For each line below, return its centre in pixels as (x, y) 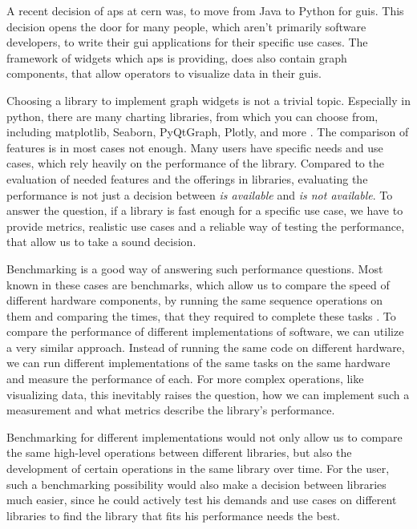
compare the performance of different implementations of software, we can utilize (205, 331)
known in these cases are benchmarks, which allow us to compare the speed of (198, 284)
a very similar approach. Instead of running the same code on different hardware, (206, 347)
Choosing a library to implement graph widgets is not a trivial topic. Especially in (208, 100)
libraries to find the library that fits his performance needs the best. (173, 515)
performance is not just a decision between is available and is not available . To (200, 194)
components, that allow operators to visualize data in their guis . (164, 73)
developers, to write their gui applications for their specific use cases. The (187, 42)
